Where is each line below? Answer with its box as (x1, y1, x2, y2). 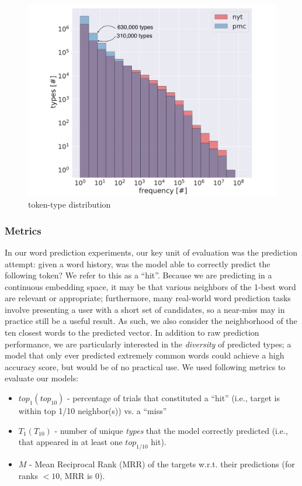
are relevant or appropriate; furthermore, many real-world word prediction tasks (5, 292, 291, 304)
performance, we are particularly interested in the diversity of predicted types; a (5, 337, 291, 350)
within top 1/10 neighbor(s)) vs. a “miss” (18, 405, 167, 417)
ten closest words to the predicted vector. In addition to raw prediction (5, 326, 259, 339)
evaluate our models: (5, 372, 79, 384)
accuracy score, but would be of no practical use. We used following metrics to (5, 360, 286, 373)
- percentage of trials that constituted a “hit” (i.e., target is (67, 392, 280, 404)
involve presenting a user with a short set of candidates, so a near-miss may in (5, 303, 285, 315)
